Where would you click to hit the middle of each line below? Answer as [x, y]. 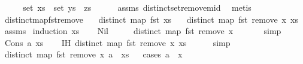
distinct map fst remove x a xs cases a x [93, 54]
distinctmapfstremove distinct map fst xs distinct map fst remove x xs [151, 19]
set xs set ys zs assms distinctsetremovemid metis [137, 7]
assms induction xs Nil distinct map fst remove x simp [143, 31]
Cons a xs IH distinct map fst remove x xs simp [117, 42]
